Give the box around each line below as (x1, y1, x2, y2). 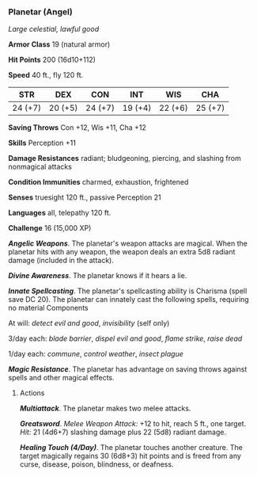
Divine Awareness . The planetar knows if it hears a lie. (8, 271, 187, 280)
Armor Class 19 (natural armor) (8, 40, 111, 49)
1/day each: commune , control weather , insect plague (8, 349, 183, 359)
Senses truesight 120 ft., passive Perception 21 (8, 193, 161, 202)
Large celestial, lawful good (8, 25, 100, 34)
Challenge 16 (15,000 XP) (8, 223, 92, 233)
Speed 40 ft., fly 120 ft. (8, 71, 84, 80)
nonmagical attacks (8, 162, 73, 172)
